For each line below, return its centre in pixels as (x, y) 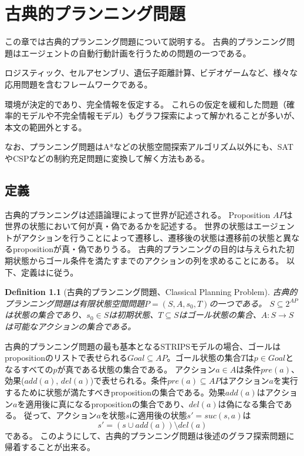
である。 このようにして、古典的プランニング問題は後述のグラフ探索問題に (150, 435)
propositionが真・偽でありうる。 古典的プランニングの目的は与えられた (149, 249)
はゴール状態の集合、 (220, 315)
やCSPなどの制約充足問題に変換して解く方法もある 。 (107, 158)
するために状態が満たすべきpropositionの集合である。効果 (115, 392)
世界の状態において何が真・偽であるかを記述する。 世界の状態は (129, 226)
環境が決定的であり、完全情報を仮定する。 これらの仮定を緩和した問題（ (146, 104)
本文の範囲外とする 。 (46, 127)
